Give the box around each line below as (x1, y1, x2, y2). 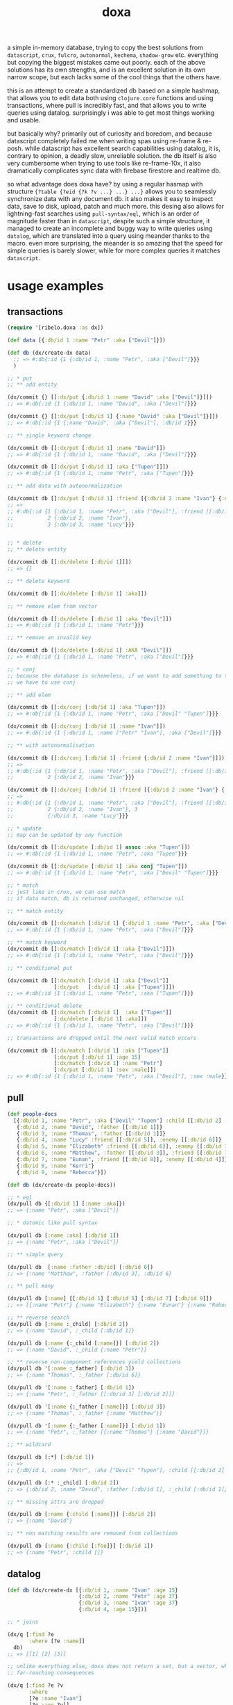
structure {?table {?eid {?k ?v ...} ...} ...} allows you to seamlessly (7, 187, 217, 195)
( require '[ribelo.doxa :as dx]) (7, 324, 104, 331)
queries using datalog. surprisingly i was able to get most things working (7, 109, 215, 117)
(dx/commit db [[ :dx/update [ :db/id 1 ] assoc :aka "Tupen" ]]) (7, 844, 191, 851)
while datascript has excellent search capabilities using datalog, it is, (24, 144, 221, 153)
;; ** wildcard (7, 1441, 51, 1448)
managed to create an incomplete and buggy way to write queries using (7, 224, 213, 233)
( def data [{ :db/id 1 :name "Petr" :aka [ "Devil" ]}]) (7, 337, 166, 344)
